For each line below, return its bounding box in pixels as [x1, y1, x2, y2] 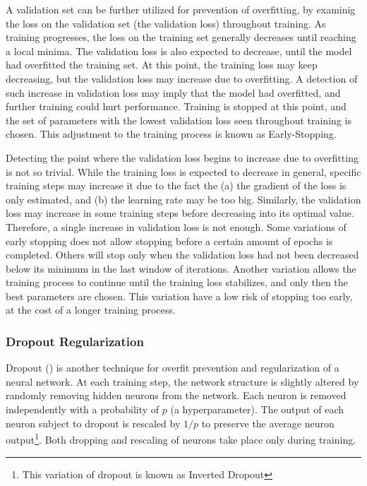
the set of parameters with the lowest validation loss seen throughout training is [6, 112, 351, 127]
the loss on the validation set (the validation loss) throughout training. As [6, 16, 326, 30]
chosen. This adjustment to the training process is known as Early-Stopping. [6, 126, 337, 141]
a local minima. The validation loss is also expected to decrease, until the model [6, 43, 352, 58]
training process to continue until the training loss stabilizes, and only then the [6, 275, 348, 290]
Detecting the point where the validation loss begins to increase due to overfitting [6, 150, 359, 165]
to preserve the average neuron [201, 415, 335, 430]
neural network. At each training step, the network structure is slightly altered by [6, 374, 359, 389]
